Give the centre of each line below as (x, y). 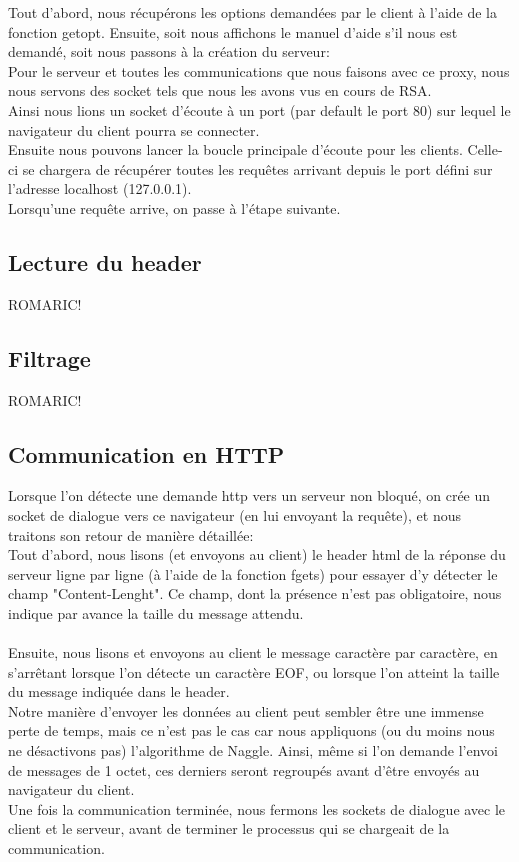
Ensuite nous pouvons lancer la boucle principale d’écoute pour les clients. (235, 149)
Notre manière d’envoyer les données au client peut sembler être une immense (246, 710)
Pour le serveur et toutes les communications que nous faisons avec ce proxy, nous (259, 70)
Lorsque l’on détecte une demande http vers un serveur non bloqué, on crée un (249, 495)
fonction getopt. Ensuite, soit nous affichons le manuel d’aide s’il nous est (233, 31)
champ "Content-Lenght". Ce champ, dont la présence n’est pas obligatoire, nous (255, 593)
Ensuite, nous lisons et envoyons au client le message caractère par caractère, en (253, 652)
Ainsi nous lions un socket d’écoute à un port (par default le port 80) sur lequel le (259, 109)
